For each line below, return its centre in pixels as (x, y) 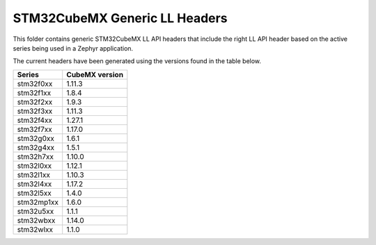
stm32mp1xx (38, 202)
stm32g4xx (36, 147)
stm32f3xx (35, 111)
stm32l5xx (34, 193)
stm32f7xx (34, 129)
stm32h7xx (36, 156)
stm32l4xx (34, 184)
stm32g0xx (36, 138)
